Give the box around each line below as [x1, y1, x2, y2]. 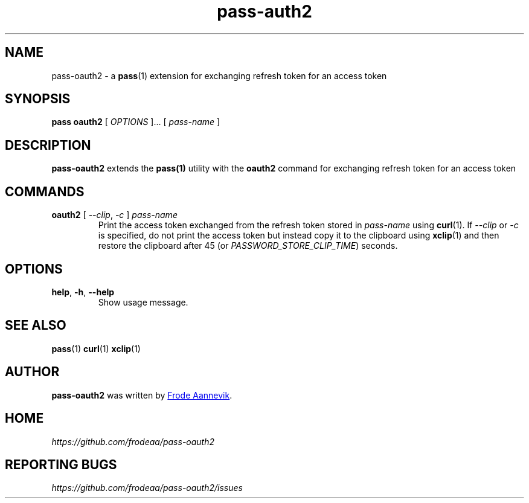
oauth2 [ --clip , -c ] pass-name [51, 210, 178, 220]
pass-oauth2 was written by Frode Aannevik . [51, 389, 232, 400]
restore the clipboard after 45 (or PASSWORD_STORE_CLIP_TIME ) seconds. [98, 240, 398, 251]
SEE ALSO [5, 318, 66, 333]
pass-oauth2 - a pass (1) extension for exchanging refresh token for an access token [51, 70, 387, 81]
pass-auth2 [217, 1, 312, 22]
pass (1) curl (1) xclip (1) [51, 343, 141, 354]
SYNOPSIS [5, 91, 71, 107]
